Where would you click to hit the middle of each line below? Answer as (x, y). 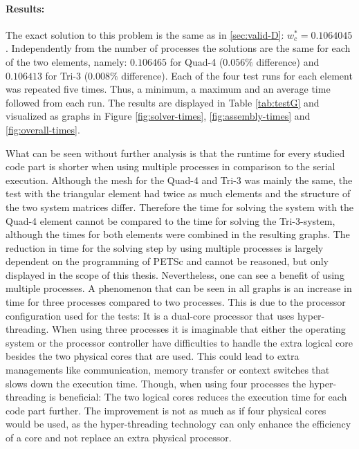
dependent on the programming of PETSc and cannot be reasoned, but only (167, 261)
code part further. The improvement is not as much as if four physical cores (166, 410)
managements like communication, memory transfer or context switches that (168, 370)
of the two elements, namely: (66, 61)
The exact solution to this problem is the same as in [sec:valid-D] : (145, 34)
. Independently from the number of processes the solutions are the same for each (178, 48)
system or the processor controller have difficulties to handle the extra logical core (179, 342)
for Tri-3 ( (67, 75)
